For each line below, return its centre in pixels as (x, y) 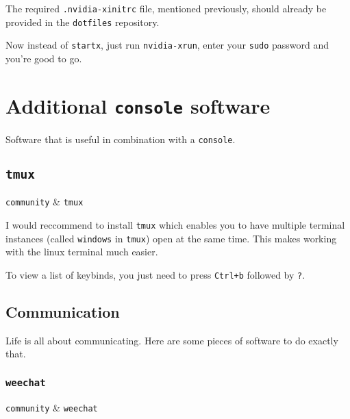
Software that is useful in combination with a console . (121, 139)
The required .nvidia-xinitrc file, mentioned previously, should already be (166, 8)
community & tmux (45, 202)
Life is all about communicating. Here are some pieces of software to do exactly (172, 340)
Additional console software (138, 105)
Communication (63, 311)
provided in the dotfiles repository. (83, 22)
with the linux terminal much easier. (82, 252)
